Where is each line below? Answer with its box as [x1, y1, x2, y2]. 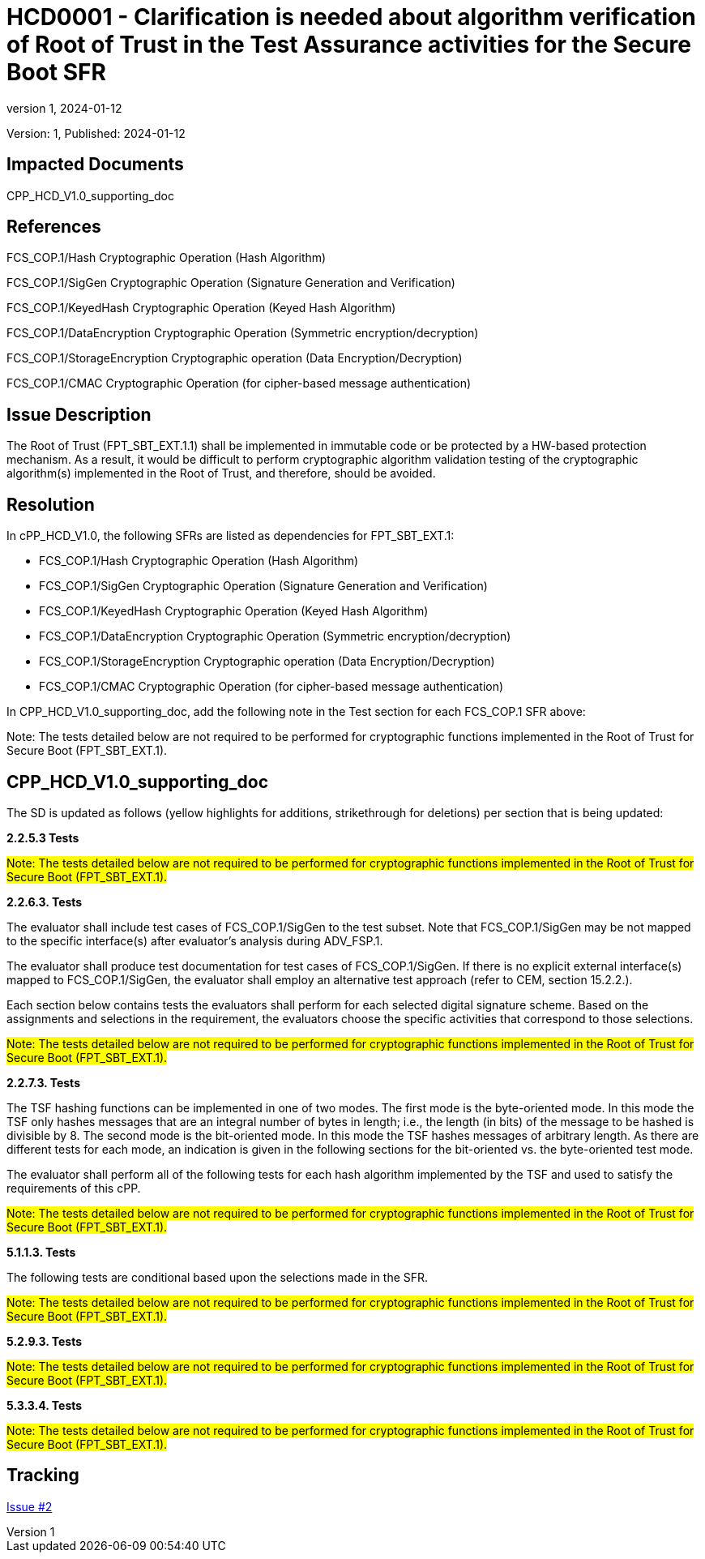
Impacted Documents [6, 154, 184, 175]
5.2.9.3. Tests [6, 1334, 83, 1348]
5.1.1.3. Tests [6, 1244, 76, 1259]
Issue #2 [6, 1499, 53, 1514]
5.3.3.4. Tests [6, 1398, 83, 1412]
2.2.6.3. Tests [6, 894, 83, 909]
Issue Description [6, 404, 152, 425]
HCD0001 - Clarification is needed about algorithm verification [6, 3, 696, 31]
